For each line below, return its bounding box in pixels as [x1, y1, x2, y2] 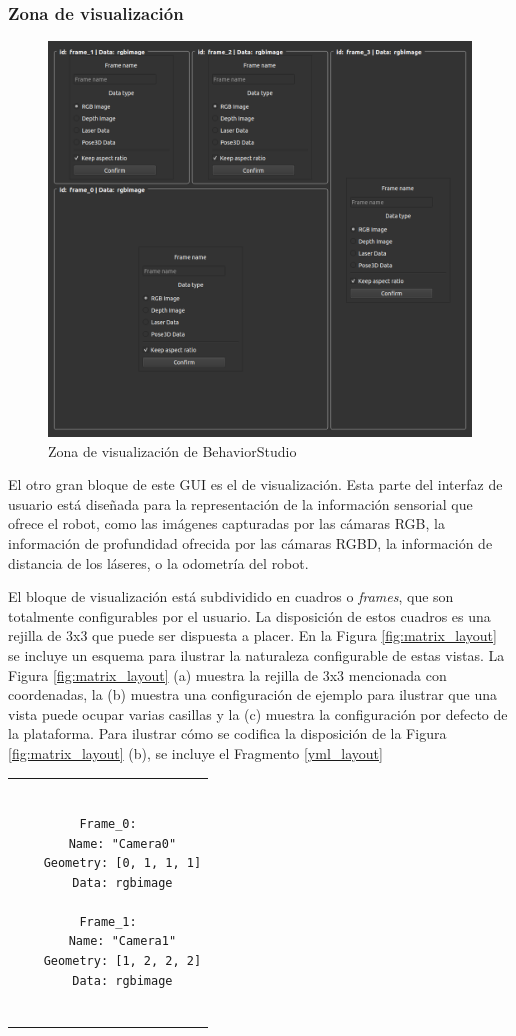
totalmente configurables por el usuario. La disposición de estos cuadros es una [8, 605, 491, 626]
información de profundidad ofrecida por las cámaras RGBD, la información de [8, 533, 493, 554]
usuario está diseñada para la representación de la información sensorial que [8, 493, 473, 514]
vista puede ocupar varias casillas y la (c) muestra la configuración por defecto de [8, 703, 508, 724]
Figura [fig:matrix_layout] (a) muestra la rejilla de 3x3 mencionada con [8, 664, 447, 685]
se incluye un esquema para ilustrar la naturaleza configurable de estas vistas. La [8, 645, 505, 665]
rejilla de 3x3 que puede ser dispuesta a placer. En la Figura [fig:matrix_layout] [8, 625, 497, 646]
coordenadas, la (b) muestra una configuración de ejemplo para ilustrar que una [8, 684, 497, 705]
